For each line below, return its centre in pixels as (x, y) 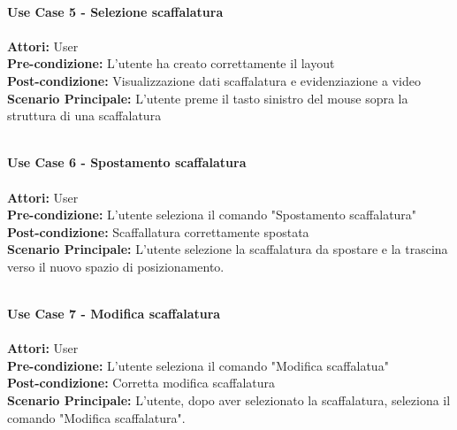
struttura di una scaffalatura (84, 115)
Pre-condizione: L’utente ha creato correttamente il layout (171, 63)
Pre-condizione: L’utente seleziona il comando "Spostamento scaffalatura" (212, 215)
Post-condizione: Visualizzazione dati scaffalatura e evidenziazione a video (214, 80)
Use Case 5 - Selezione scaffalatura (115, 11)
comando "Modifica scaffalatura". (96, 417)
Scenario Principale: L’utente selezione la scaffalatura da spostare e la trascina (228, 249)
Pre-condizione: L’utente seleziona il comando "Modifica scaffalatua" (198, 365)
